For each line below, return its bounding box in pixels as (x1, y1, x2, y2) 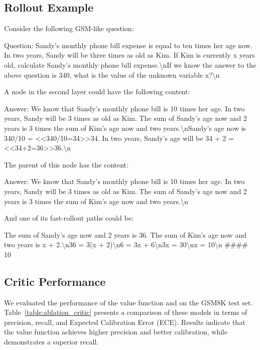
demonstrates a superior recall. (4, 336, 99, 347)
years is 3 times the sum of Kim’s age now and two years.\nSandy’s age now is (4, 122, 246, 133)
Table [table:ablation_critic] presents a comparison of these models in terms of (4, 307, 247, 317)
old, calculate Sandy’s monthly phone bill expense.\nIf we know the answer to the (4, 59, 256, 70)
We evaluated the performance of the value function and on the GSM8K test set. (4, 297, 253, 307)
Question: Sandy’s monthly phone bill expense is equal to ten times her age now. (4, 40, 252, 50)
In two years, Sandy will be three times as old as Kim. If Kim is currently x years (4, 50, 255, 60)
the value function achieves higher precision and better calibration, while (4, 326, 228, 337)
